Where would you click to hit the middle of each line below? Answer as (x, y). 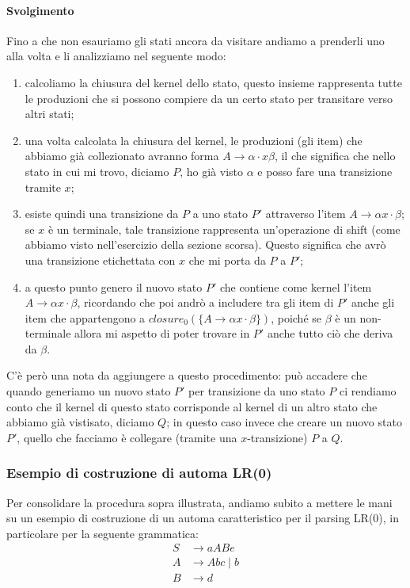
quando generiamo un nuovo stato (89, 391)
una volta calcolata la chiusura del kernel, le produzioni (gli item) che (194, 140)
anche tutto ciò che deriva (330, 333)
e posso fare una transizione (325, 171)
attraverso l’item (306, 214)
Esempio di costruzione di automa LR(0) (139, 473)
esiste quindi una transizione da (102, 214)
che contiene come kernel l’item (296, 286)
